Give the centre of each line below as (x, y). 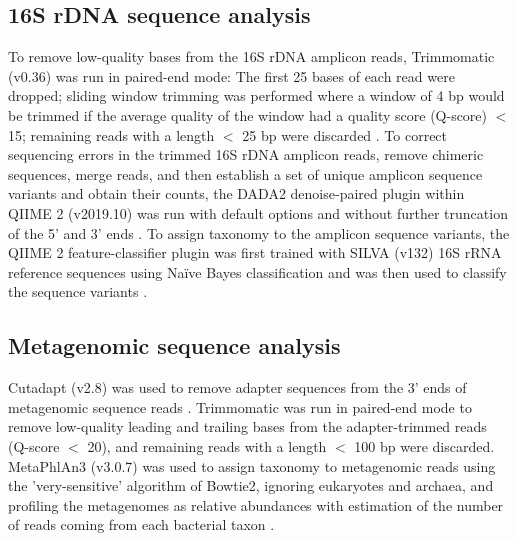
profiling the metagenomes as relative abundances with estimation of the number (256, 504)
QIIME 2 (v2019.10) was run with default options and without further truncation (258, 212)
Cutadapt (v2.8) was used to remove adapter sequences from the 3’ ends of (237, 387)
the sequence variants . (78, 291)
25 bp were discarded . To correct (345, 134)
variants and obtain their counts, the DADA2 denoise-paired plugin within (236, 193)
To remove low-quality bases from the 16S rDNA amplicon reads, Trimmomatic (251, 56)
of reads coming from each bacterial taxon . (141, 524)
